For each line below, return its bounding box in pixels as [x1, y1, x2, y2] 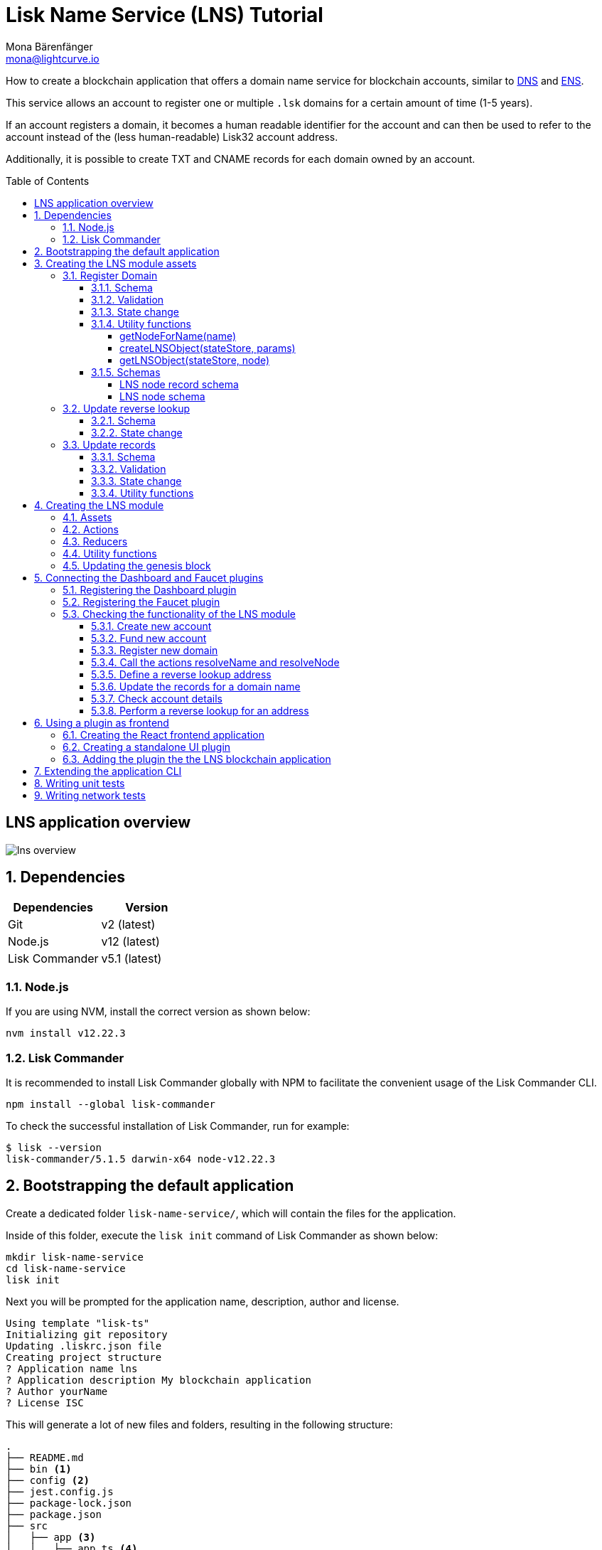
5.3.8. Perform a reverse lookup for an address [91, 704, 309, 717]
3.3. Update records [63, 438, 156, 451]
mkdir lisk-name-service [6, 1251, 144, 1263]
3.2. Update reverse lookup [63, 402, 190, 415]
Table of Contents [6, 174, 90, 187]
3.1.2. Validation [91, 293, 164, 306]
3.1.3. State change [91, 305, 180, 318]
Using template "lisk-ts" [6, 1317, 150, 1329]
